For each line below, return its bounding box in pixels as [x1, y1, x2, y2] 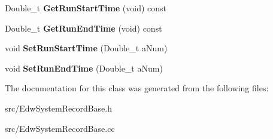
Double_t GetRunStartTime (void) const [5, 2, 167, 14]
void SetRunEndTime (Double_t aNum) [5, 61, 163, 74]
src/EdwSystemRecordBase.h [5, 101, 112, 114]
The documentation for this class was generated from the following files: [5, 82, 269, 94]
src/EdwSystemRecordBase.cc [5, 122, 115, 134]
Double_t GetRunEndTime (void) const [5, 21, 162, 34]
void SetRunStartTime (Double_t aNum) [5, 42, 168, 54]
